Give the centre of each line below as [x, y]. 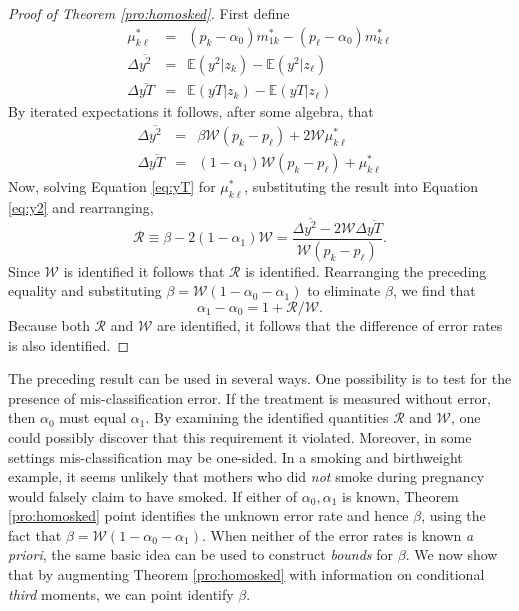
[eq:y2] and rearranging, [81, 206]
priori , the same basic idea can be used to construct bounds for [201, 554]
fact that [35, 534]
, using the [453, 515]
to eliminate [344, 290]
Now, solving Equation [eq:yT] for [112, 186]
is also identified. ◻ [69, 344]
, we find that [434, 290]
